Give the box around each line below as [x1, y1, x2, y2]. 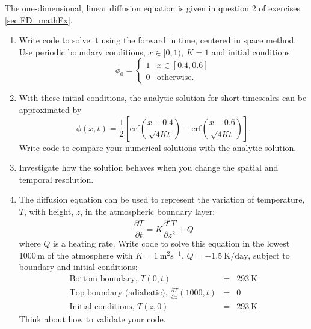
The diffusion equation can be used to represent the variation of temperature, [19, 193, 305, 206]
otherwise [156, 73, 192, 82]
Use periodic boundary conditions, [19, 45, 146, 58]
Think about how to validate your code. [19, 312, 166, 325]
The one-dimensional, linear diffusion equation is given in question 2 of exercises [5, 2, 300, 14]
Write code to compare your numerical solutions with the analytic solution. [19, 141, 297, 153]
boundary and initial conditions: [19, 260, 138, 273]
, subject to [248, 248, 290, 261]
